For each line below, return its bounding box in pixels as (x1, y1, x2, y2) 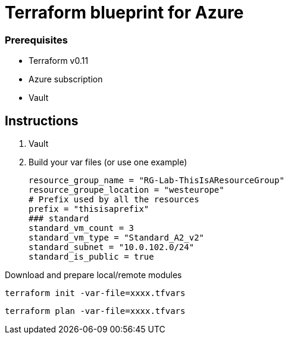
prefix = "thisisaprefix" (29, 204, 149, 214)
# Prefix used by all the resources (29, 194, 199, 204)
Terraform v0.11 (29, 56, 89, 66)
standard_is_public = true (29, 251, 154, 261)
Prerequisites (5, 33, 68, 46)
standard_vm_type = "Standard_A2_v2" (29, 232, 205, 242)
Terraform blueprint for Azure (5, 2, 244, 23)
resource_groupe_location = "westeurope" (29, 184, 224, 195)
